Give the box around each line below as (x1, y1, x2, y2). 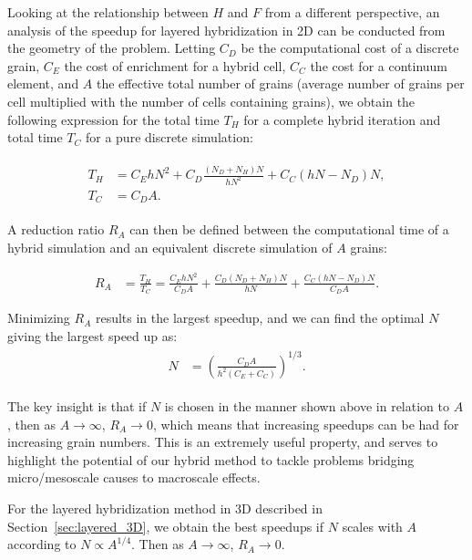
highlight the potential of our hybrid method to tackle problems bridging (7, 450, 415, 469)
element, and (7, 74, 79, 93)
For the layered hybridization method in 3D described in (7, 498, 323, 517)
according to (7, 534, 77, 554)
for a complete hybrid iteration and (243, 109, 441, 129)
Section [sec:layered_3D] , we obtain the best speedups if (7, 516, 324, 535)
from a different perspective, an (264, 3, 440, 21)
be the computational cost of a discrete (241, 38, 459, 57)
